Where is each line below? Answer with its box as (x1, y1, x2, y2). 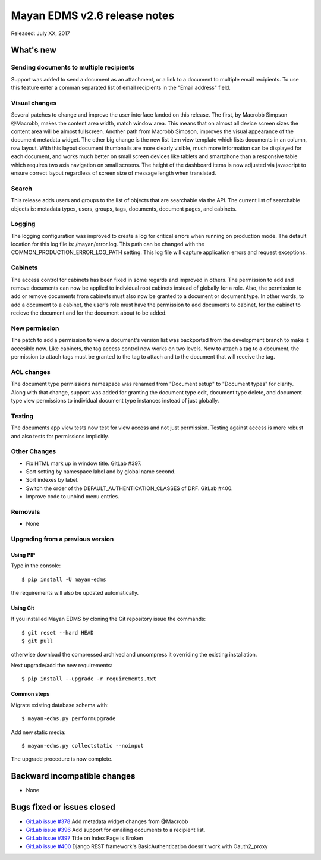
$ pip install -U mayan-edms (21, 576, 106, 583)
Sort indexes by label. (26, 476, 79, 484)
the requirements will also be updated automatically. (11, 589, 139, 597)
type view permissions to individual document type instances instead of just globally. (11, 397, 219, 404)
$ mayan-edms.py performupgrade (21, 715, 116, 722)
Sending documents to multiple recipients (11, 63, 135, 71)
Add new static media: (11, 729, 66, 736)
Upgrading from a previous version (11, 535, 114, 544)
